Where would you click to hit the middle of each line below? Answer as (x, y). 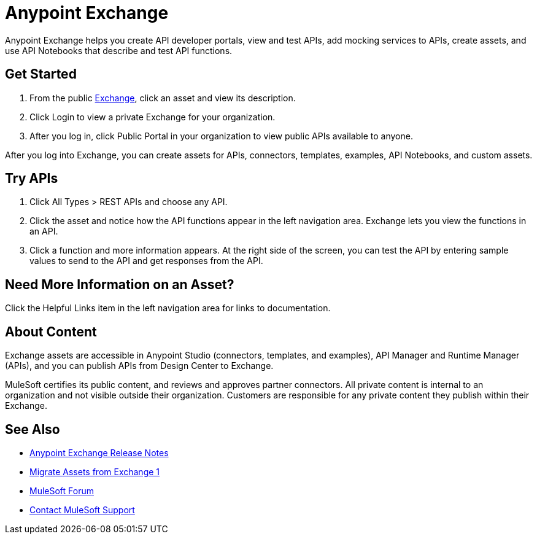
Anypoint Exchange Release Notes (99, 452)
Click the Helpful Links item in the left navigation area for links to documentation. (168, 308)
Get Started (41, 74)
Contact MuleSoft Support (82, 510)
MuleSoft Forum (62, 491)
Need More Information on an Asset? (120, 284)
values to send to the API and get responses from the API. (146, 261)
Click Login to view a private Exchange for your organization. (153, 117)
